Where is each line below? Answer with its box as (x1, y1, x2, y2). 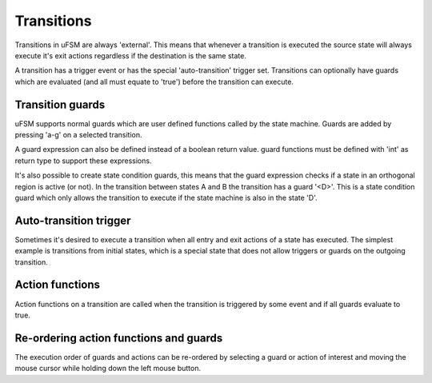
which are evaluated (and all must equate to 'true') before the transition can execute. (14, 77, 294, 86)
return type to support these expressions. (14, 156, 152, 166)
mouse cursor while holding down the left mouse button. (14, 364, 202, 373)
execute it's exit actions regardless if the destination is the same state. (14, 50, 247, 60)
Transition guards (14, 98, 106, 111)
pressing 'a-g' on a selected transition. (14, 130, 143, 140)
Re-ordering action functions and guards (14, 331, 223, 345)
